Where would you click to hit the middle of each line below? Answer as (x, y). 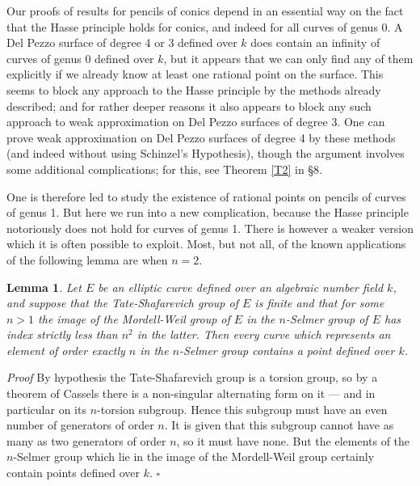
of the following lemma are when (87, 259)
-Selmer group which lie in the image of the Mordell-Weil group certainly (194, 456)
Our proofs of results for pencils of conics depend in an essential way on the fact (205, 11)
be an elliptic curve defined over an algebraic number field (241, 287)
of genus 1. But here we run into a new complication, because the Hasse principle (208, 212)
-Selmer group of (327, 318)
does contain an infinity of (315, 42)
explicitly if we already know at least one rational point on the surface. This (195, 74)
